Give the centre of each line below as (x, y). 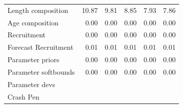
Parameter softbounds (41, 71)
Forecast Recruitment (40, 47)
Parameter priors (33, 59)
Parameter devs (31, 84)
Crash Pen (23, 96)
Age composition (33, 22)
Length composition (38, 10)
